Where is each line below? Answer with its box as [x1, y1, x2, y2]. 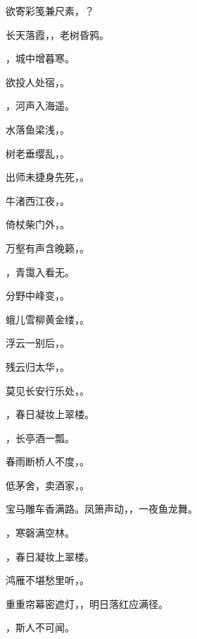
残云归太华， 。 [6, 359, 70, 374]
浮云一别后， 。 [6, 335, 70, 350]
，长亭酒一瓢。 [6, 430, 75, 445]
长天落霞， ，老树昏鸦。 [6, 27, 109, 42]
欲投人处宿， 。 [6, 74, 70, 89]
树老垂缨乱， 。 [6, 145, 70, 160]
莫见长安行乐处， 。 [6, 383, 89, 398]
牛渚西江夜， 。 [6, 193, 70, 208]
